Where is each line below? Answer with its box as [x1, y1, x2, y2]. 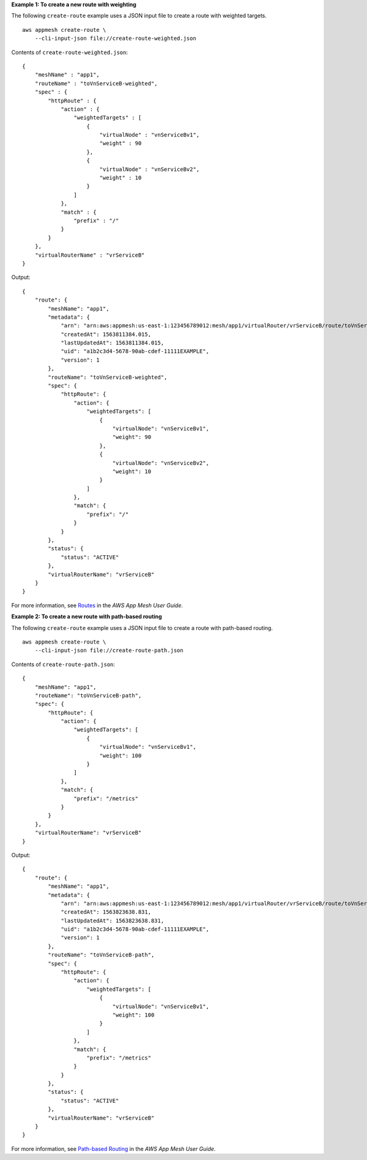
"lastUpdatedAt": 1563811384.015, [61, 339, 165, 346]
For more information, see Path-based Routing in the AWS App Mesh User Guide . [11, 1145, 216, 1152]
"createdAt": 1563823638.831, [61, 909, 152, 915]
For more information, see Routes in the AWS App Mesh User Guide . [11, 601, 183, 609]
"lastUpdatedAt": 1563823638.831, [61, 917, 165, 924]
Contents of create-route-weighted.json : [11, 48, 128, 56]
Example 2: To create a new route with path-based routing [11, 613, 162, 620]
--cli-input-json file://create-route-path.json [34, 647, 183, 654]
